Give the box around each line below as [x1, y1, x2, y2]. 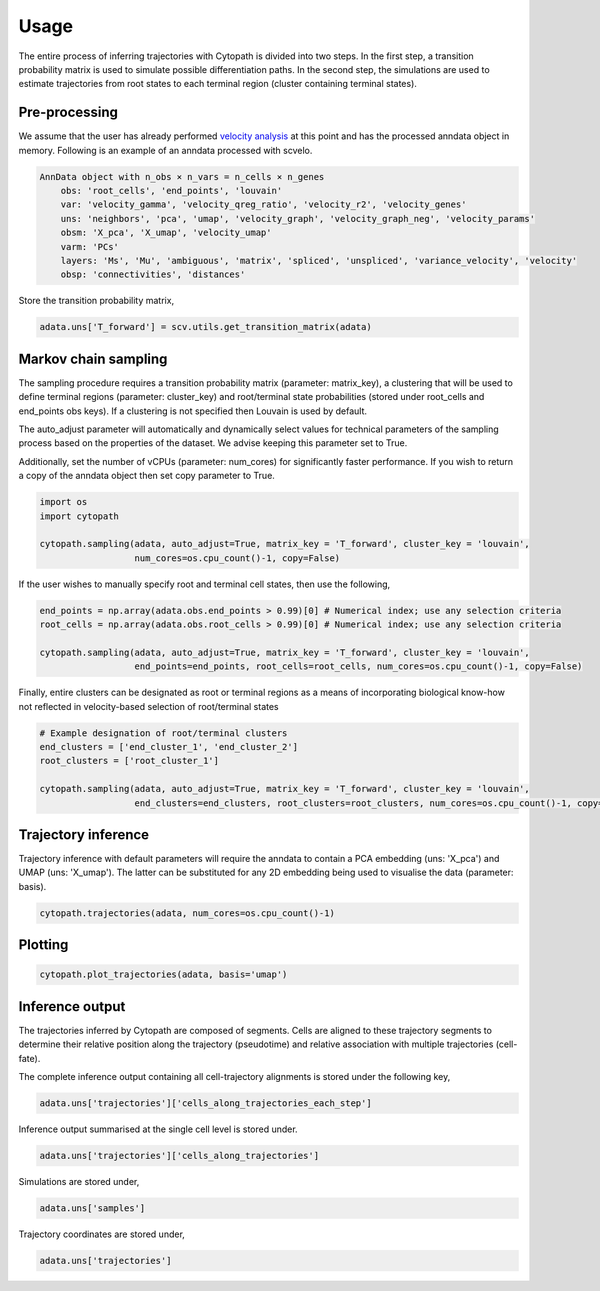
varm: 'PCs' [60, 241, 120, 252]
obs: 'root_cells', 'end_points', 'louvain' [60, 185, 283, 196]
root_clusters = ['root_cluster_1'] [39, 755, 220, 767]
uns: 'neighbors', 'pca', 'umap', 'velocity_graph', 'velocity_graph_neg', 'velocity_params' [60, 213, 535, 224]
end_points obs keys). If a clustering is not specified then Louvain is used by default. [18, 405, 368, 417]
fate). [18, 1052, 41, 1064]
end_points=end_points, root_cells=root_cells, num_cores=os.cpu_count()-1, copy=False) [134, 661, 583, 672]
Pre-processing [18, 104, 119, 121]
